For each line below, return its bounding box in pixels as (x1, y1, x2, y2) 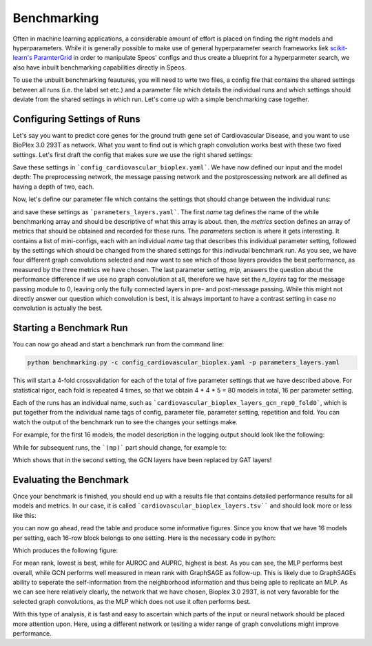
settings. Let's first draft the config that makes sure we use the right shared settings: (12, 150, 253, 158)
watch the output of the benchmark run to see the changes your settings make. (12, 417, 238, 426)
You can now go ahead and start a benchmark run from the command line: (12, 340, 224, 348)
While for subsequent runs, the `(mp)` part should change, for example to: (12, 443, 227, 451)
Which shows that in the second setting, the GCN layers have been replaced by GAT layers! (12, 456, 272, 464)
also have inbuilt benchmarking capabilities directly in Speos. (12, 63, 187, 72)
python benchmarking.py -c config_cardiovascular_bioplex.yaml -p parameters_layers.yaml (27, 359, 340, 366)
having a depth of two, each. (12, 183, 94, 191)
